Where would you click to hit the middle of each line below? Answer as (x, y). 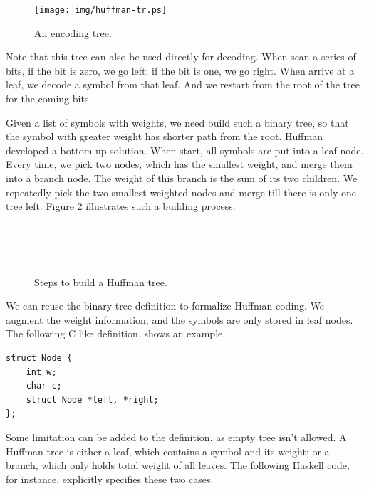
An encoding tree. (73, 32)
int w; (41, 372)
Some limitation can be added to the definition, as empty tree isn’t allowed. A (176, 437)
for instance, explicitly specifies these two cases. (110, 479)
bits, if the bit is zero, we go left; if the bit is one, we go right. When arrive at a (180, 70)
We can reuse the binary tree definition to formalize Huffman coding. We (165, 306)
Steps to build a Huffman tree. (101, 281)
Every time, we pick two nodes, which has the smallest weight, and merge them (179, 164)
